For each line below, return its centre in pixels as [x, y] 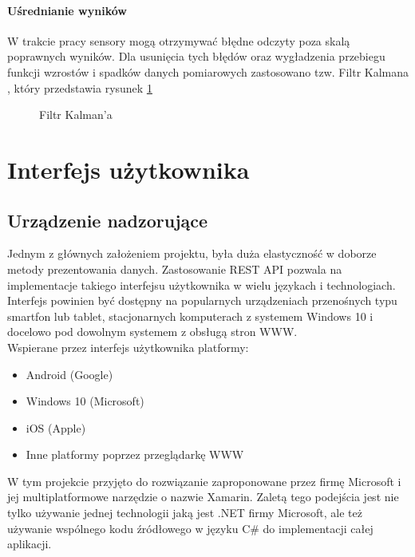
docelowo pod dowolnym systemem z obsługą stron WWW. [152, 332]
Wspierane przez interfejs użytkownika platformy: [128, 347]
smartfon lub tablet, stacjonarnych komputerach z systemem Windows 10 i [190, 316]
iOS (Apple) [56, 427]
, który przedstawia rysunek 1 [80, 87]
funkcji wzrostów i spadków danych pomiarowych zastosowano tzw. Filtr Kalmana [208, 71]
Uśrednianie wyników [67, 10]
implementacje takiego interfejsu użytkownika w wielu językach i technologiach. [202, 284]
